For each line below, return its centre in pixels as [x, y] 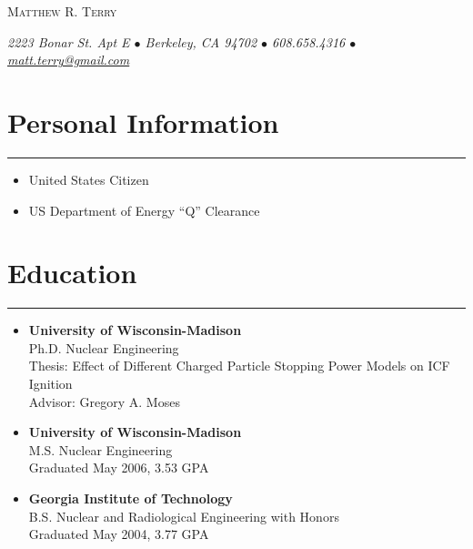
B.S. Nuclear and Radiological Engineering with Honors [184, 516]
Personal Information [143, 122]
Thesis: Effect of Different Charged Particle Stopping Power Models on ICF [239, 366]
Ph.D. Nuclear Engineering [104, 347]
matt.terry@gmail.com [69, 60]
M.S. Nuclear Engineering [101, 449]
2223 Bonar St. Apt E [69, 41]
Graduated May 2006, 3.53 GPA [119, 468]
